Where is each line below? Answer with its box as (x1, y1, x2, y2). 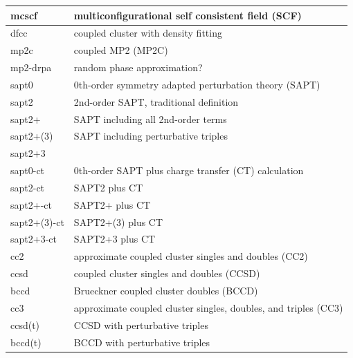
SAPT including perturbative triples (73, 129, 228, 143)
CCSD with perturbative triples (73, 317, 208, 332)
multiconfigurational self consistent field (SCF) (73, 8, 302, 22)
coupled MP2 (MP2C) (73, 43, 168, 57)
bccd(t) (10, 335, 42, 349)
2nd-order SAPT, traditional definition (73, 94, 239, 109)
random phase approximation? (73, 60, 203, 75)
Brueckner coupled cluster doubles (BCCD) (73, 283, 258, 297)
